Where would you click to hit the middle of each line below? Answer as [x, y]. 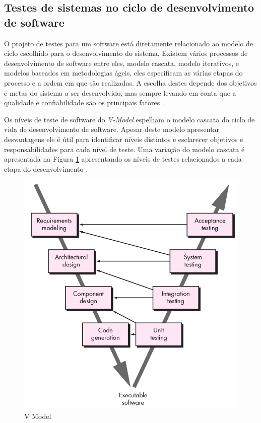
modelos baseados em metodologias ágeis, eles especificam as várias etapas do [123, 73]
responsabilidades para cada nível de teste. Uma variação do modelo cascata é [124, 149]
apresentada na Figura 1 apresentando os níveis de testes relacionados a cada [123, 159]
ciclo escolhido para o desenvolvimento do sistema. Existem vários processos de [126, 53]
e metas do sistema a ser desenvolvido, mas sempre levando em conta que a [120, 92]
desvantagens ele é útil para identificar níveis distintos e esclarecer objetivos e [124, 139]
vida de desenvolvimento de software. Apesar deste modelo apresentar [112, 129]
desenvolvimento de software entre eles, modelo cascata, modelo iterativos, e [121, 63]
